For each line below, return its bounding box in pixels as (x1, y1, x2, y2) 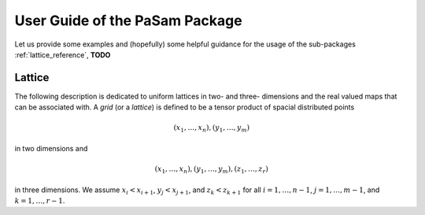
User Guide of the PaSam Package (14, 12, 243, 29)
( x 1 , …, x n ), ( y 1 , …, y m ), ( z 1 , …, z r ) (154, 165, 269, 175)
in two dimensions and (14, 143, 88, 153)
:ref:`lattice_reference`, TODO (14, 50, 111, 59)
